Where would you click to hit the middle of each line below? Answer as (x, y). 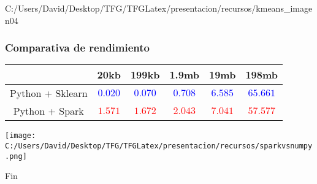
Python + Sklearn (49, 93)
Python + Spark (48, 111)
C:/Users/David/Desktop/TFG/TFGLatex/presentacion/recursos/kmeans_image (159, 8)
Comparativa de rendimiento (77, 48)
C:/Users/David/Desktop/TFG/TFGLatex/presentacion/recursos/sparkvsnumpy (159, 146)
